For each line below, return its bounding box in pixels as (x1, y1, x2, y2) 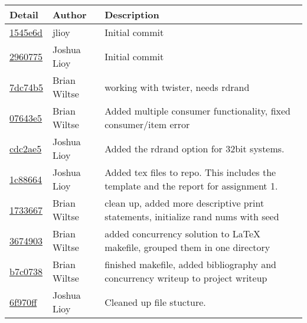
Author (52, 8, 87, 21)
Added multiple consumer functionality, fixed (104, 104, 290, 118)
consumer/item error (104, 118, 190, 131)
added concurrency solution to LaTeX (104, 227, 261, 240)
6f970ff (9, 295, 37, 309)
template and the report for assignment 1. (104, 179, 278, 193)
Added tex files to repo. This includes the (104, 165, 276, 179)
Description (104, 8, 159, 21)
